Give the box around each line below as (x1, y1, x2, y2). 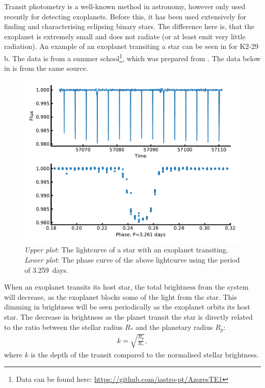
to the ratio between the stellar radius (4, 321, 123, 332)
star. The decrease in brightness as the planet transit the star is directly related (4, 311, 253, 322)
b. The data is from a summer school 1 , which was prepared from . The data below (4, 51, 261, 63)
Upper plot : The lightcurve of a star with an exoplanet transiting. (24, 244, 228, 255)
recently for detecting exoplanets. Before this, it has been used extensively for (4, 11, 247, 21)
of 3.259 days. (24, 264, 69, 275)
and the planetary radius (136, 321, 213, 332)
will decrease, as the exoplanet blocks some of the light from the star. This (4, 291, 237, 302)
